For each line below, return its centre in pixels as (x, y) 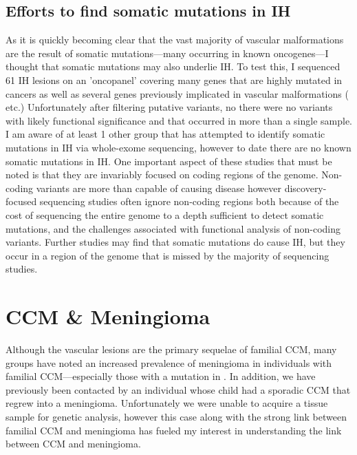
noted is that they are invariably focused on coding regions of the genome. (162, 174)
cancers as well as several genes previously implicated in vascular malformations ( (177, 93)
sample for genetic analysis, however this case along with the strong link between (176, 416)
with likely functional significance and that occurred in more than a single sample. (179, 120)
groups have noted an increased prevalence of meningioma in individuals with (169, 362)
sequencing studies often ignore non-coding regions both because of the (189, 201)
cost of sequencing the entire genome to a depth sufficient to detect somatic (165, 214)
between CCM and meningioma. (73, 444)
